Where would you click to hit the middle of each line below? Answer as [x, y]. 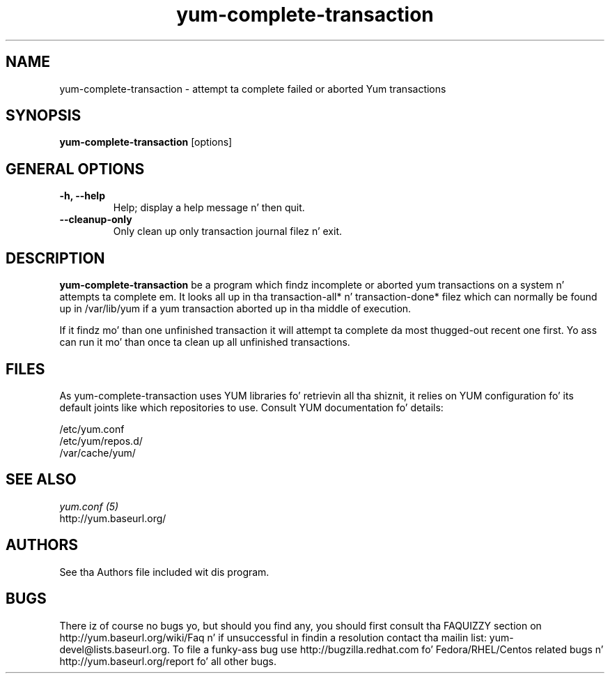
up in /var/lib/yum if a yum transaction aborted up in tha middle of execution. [235, 309]
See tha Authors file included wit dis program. [164, 572]
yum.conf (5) [89, 506]
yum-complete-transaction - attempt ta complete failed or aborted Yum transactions [253, 89]
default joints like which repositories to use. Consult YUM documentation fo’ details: [251, 407]
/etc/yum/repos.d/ [101, 441]
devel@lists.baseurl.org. [115, 649]
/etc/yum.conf [92, 429]
